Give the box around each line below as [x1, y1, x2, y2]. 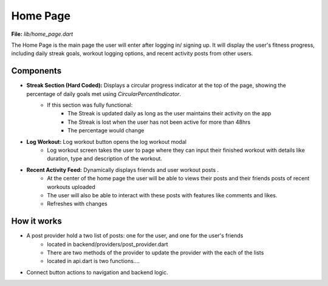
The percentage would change [67, 127, 145, 134]
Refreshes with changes [47, 200, 108, 208]
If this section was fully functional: [47, 101, 133, 109]
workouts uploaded [47, 183, 95, 191]
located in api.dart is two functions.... [47, 257, 140, 265]
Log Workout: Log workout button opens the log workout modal [26, 138, 186, 145]
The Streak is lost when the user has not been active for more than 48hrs [67, 118, 251, 126]
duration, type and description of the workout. [47, 155, 162, 162]
